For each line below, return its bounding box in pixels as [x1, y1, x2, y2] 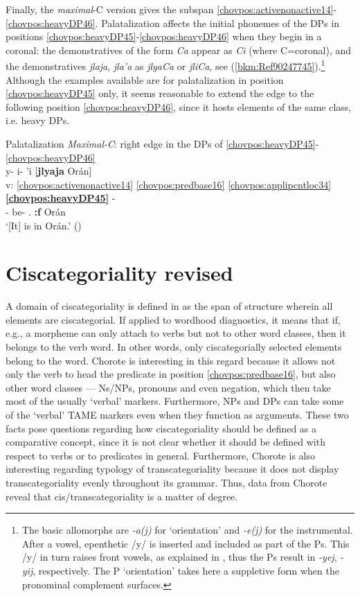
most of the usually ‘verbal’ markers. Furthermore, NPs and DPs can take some [6, 394, 344, 408]
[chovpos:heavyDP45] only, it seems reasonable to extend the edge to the [6, 86, 314, 100]
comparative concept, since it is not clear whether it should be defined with [6, 435, 325, 449]
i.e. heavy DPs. [6, 113, 70, 128]
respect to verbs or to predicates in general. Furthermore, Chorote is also [6, 448, 315, 462]
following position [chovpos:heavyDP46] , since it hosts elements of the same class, [6, 99, 352, 114]
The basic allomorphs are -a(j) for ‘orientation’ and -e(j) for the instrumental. [21, 523, 353, 537]
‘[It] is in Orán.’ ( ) [6, 218, 82, 232]
